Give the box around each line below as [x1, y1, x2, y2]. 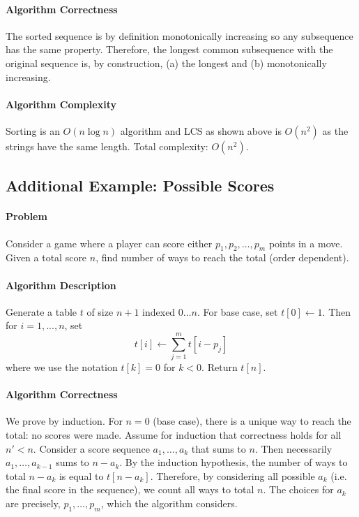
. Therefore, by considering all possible [150, 468, 315, 483]
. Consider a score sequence [33, 441, 150, 456]
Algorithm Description [6, 277, 116, 292]
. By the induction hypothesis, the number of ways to [119, 455, 348, 469]
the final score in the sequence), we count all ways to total [6, 482, 254, 497]
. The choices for [263, 482, 334, 497]
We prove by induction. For [6, 414, 123, 428]
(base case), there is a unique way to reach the [153, 414, 351, 428]
